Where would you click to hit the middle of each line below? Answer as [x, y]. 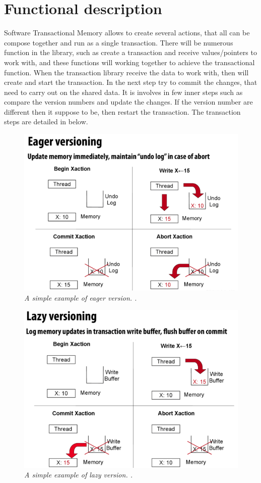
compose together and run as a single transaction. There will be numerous [119, 42]
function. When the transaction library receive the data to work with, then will [126, 72]
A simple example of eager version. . [81, 297]
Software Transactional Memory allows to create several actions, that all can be [127, 33]
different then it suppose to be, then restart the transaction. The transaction [122, 111]
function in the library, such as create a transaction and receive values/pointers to [130, 52]
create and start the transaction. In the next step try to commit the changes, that [131, 82]
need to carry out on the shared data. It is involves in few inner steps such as [123, 92]
